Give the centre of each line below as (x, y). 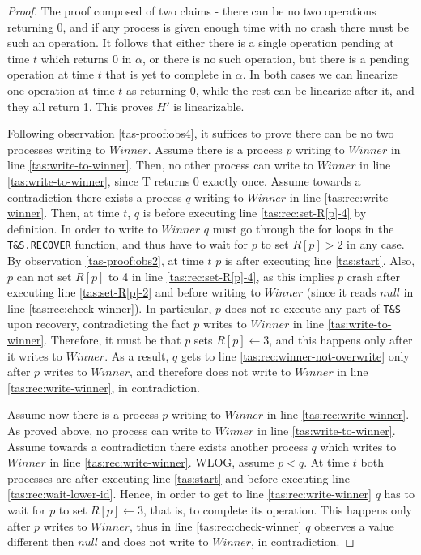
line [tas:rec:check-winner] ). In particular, (110, 307)
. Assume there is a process (215, 149)
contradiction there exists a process (95, 196)
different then (41, 542)
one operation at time (61, 90)
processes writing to (57, 149)
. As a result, (137, 355)
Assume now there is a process (83, 414)
